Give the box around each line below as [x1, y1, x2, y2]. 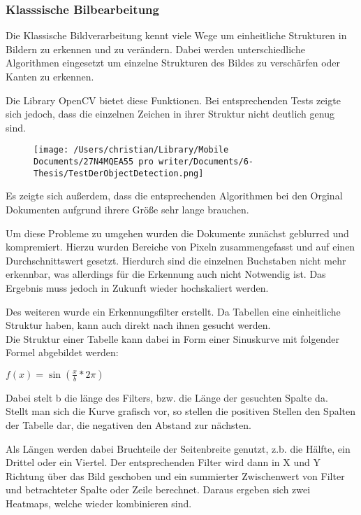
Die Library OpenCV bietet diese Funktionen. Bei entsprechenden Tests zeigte [6, 92, 341, 107]
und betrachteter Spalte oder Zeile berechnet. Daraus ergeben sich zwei [6, 482, 311, 497]
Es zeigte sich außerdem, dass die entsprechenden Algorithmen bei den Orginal [6, 188, 343, 203]
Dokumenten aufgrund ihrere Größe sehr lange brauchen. [6, 202, 249, 216]
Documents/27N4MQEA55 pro [34, 157, 154, 167]
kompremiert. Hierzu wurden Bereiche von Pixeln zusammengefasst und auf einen [6, 239, 355, 254]
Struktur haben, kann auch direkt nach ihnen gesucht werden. [6, 318, 271, 332]
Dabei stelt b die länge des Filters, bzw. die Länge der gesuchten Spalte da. [6, 390, 328, 404]
